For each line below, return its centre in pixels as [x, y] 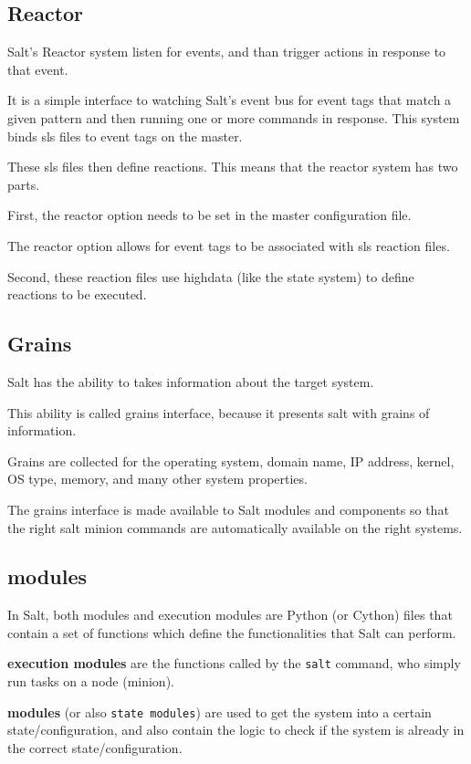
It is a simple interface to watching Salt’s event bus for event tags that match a [230, 100]
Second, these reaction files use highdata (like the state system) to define [211, 276]
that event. [38, 69]
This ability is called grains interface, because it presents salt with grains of [219, 412]
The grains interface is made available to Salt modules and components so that [228, 509]
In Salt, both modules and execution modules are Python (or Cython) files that [230, 615]
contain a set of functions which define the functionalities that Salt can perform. [232, 632]
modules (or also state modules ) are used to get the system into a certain [220, 712]
